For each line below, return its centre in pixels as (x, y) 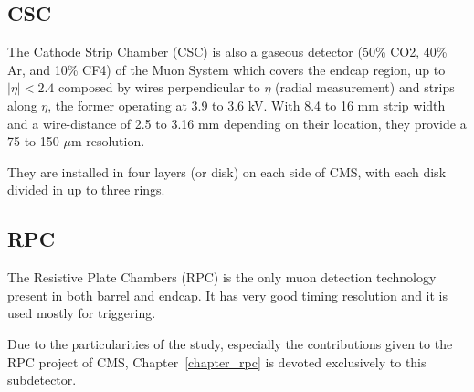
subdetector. (42, 380)
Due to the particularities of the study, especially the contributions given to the (230, 343)
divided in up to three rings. (86, 190)
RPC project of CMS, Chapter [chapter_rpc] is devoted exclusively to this (217, 361)
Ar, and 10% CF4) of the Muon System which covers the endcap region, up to (226, 69)
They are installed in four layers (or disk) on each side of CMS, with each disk (227, 171)
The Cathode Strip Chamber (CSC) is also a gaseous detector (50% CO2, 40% (227, 52)
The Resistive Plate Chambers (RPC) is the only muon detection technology (222, 277)
